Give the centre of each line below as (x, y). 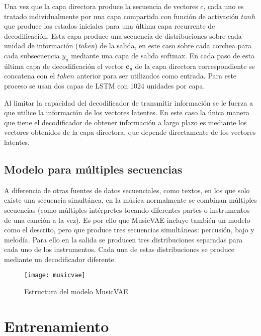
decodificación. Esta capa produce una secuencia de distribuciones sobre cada (123, 35)
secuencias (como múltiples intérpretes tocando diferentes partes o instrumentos (127, 209)
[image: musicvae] (55, 275)
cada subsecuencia (32, 55)
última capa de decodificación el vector (64, 66)
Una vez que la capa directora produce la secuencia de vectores (101, 6)
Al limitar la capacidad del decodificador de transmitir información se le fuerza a (129, 102)
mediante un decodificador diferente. (60, 259)
